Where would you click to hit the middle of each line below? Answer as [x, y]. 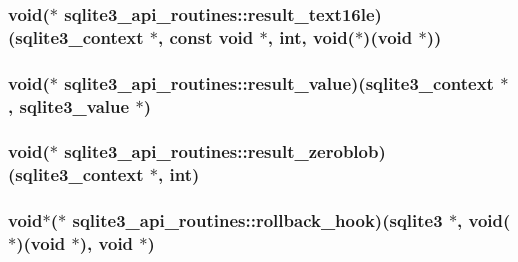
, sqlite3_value [69, 105]
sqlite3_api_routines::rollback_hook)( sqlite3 [257, 220]
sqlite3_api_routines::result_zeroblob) [225, 151]
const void [211, 36]
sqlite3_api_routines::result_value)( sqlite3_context [279, 82]
